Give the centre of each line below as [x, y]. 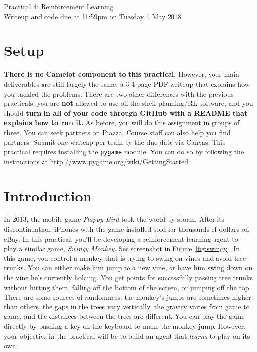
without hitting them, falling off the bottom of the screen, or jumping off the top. [128, 287]
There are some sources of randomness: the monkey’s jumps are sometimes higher [128, 297]
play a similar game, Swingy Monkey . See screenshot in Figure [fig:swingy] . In [122, 248]
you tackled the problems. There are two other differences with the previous [119, 93]
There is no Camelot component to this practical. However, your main [122, 74]
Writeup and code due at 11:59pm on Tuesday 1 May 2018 [93, 16]
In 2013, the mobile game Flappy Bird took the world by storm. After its [114, 219]
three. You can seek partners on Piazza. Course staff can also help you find [117, 132]
